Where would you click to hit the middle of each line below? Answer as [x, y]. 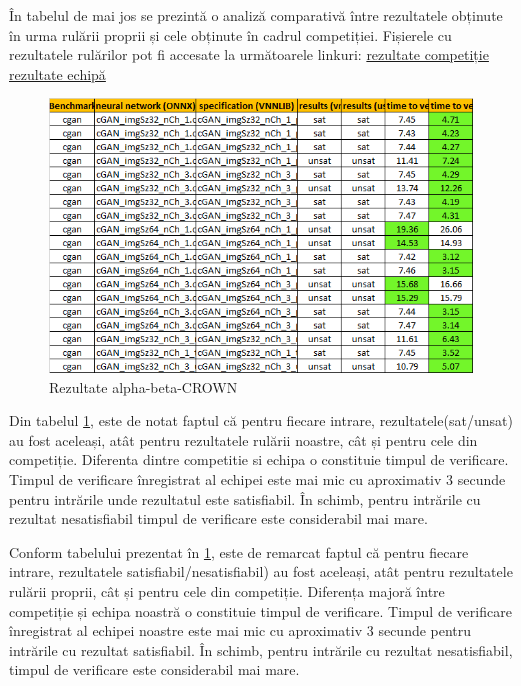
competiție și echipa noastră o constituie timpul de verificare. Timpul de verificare [260, 610]
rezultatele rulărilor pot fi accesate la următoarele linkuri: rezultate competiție [249, 54]
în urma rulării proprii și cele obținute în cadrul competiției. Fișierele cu [230, 34]
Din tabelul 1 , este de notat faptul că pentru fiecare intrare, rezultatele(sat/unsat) [261, 420]
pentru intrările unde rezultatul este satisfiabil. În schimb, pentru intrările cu [245, 498]
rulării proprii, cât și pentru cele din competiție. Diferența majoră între [227, 590]
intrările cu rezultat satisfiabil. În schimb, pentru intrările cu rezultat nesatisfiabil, [261, 649]
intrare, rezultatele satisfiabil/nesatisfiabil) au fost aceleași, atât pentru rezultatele [261, 571]
